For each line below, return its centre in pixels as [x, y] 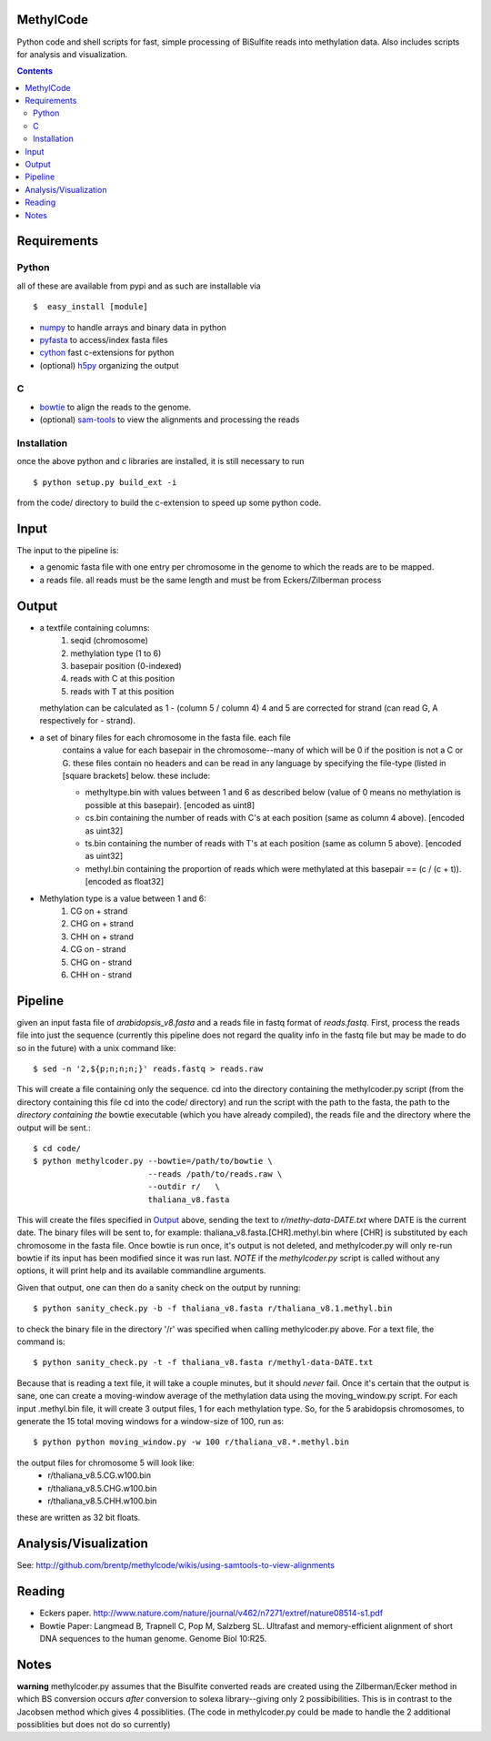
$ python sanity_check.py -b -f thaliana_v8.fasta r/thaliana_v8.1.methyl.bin [213, 1309]
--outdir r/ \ [184, 1187]
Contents [35, 71]
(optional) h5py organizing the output [109, 365]
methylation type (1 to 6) [116, 653]
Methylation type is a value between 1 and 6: [123, 898]
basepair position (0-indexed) [126, 665]
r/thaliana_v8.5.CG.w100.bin [100, 1475]
